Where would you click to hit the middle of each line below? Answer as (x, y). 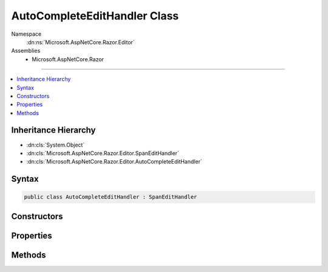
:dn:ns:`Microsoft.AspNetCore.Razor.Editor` (80, 42)
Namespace (26, 34)
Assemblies (26, 51)
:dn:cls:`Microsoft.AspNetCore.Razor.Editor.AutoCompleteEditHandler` (114, 162)
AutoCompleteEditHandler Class (95, 16)
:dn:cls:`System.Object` (56, 145)
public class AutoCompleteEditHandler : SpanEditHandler (111, 197)
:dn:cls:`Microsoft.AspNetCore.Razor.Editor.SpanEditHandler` (103, 153)
